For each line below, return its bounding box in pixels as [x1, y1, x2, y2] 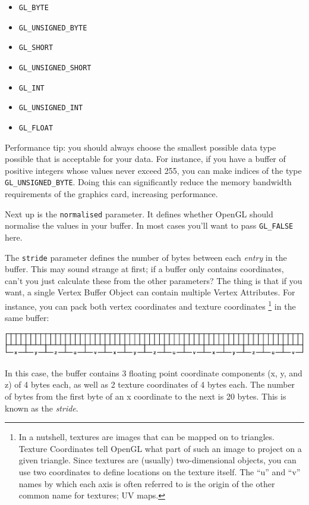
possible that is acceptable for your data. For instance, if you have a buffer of [5, 152, 286, 165]
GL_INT [18, 83, 45, 92]
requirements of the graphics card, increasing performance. [5, 188, 218, 200]
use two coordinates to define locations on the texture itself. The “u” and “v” [18, 465, 301, 478]
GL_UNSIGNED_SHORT [18, 63, 92, 72]
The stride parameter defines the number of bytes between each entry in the [5, 251, 287, 263]
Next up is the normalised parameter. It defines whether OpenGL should [5, 207, 273, 220]
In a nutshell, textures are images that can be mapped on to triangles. [18, 431, 275, 443]
